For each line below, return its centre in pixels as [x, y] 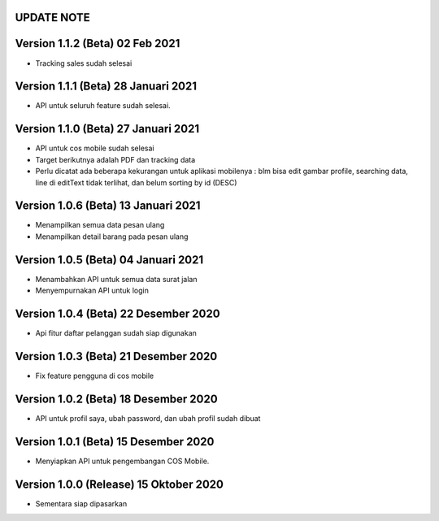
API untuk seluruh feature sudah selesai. [103, 106]
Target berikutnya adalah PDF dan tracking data [115, 159]
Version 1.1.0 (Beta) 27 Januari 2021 [107, 129]
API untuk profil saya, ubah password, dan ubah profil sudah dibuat [148, 418]
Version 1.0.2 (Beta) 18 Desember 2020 [117, 399]
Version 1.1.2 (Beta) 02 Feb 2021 [98, 43]
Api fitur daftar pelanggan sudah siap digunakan [116, 333]
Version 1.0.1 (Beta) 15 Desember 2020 [115, 442]
